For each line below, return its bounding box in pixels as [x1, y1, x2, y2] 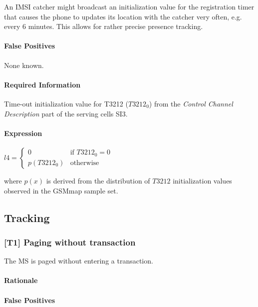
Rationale [4, 275, 38, 285]
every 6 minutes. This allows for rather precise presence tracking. [4, 21, 203, 31]
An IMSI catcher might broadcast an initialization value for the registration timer [4, 1, 255, 11]
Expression [4, 127, 42, 138]
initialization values [173, 175, 232, 185]
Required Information [4, 79, 81, 89]
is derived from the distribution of [46, 175, 150, 185]
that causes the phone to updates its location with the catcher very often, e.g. [4, 11, 242, 21]
